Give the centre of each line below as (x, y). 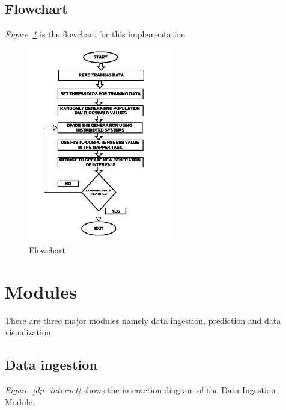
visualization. (29, 332)
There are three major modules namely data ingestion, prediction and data (143, 320)
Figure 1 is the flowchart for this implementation (95, 34)
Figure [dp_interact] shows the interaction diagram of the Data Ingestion (140, 390)
